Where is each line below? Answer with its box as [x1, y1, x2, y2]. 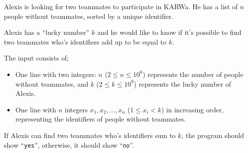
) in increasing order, [161, 104, 224, 114]
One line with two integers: [15, 69, 96, 79]
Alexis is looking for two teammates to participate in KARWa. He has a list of [4, 1, 238, 11]
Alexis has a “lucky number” [4, 27, 90, 37]
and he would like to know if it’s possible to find [97, 27, 242, 37]
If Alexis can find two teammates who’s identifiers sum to [4, 130, 176, 140]
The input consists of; [4, 53, 69, 63]
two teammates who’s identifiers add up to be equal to [4, 36, 167, 46]
